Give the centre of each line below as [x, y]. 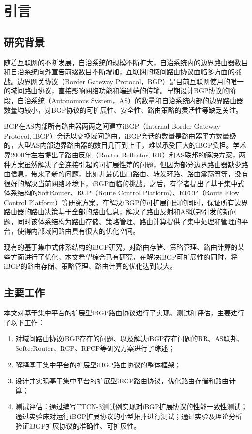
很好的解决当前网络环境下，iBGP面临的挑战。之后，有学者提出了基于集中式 [124, 183]
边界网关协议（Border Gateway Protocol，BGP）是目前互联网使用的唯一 [130, 81]
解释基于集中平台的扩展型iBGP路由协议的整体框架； [98, 364]
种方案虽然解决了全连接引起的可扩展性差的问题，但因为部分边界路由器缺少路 [126, 164]
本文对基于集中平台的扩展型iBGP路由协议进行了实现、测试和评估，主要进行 [124, 313]
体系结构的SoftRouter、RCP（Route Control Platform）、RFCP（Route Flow [122, 193]
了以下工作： [24, 322]
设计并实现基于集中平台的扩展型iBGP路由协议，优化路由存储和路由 [122, 381]
